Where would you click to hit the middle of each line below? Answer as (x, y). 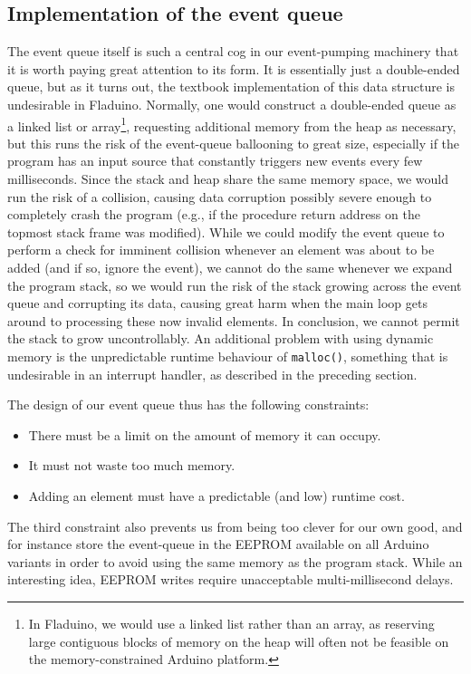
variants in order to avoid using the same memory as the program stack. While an (235, 561)
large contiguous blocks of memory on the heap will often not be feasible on (239, 641)
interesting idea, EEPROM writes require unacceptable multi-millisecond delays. (231, 579)
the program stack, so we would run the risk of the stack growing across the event (235, 285)
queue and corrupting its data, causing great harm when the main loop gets (217, 303)
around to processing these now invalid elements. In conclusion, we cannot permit (234, 320)
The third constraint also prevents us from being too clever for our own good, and (235, 526)
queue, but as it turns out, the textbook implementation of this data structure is (231, 87)
